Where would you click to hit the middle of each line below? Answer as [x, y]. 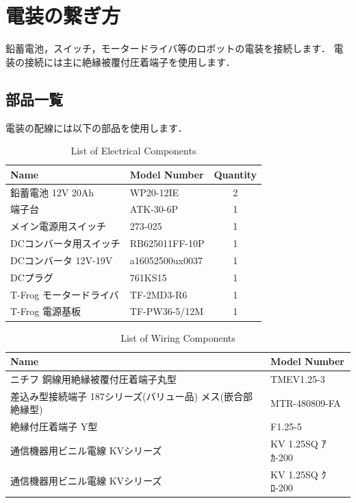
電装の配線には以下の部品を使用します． [97, 127]
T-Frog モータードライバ [65, 294]
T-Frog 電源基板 [46, 311]
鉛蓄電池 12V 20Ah [52, 192]
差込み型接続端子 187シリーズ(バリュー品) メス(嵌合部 [131, 396]
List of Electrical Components [133, 151]
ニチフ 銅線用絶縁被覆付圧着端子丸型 [93, 378]
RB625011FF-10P [167, 243]
